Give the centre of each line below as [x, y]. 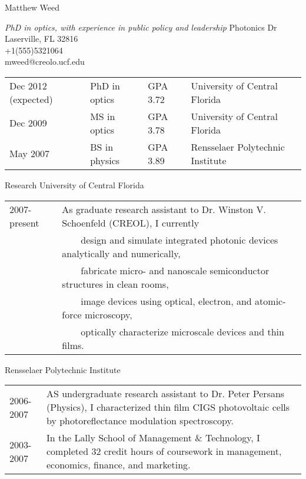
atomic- [270, 301]
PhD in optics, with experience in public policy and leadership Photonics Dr [141, 27]
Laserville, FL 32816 [41, 39]
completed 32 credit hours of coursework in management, [164, 451]
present [24, 222]
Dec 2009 [28, 123]
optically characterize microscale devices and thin [182, 331]
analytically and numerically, [121, 253]
